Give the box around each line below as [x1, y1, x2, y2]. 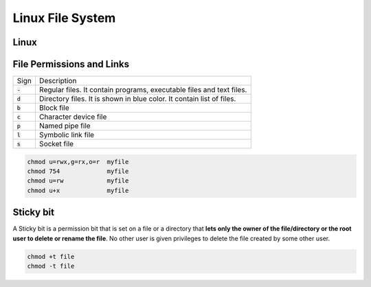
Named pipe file [38, 121, 91, 130]
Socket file [38, 139, 74, 149]
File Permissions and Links [12, 58, 130, 70]
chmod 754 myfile [27, 168, 129, 175]
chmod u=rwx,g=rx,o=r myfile [27, 158, 129, 165]
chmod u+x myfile [27, 186, 129, 194]
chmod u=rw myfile [27, 177, 129, 185]
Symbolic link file [38, 130, 95, 140]
